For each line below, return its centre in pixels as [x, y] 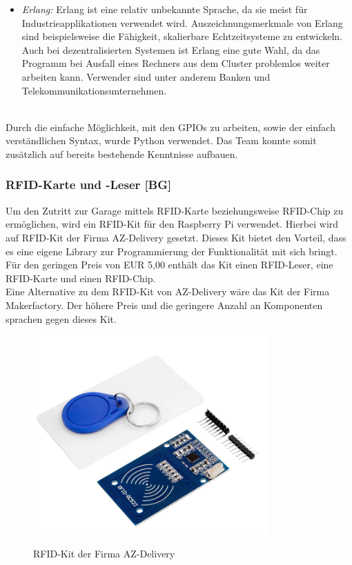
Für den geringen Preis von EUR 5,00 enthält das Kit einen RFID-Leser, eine [169, 265]
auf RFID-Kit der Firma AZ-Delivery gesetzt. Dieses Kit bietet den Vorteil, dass [176, 237]
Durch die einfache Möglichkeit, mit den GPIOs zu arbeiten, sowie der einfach [170, 127]
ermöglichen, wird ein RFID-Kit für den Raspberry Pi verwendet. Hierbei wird [172, 224]
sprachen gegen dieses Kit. [61, 318]
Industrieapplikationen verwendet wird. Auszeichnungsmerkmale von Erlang [182, 22]
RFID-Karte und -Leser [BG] [89, 185]
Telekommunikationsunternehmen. [94, 90]
